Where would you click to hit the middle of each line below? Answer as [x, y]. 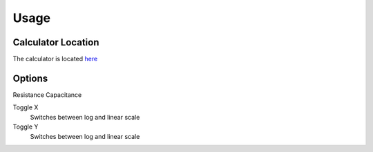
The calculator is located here [55, 59]
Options [30, 78]
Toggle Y [26, 127]
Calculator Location [56, 42]
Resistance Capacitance [47, 95]
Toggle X [26, 107]
